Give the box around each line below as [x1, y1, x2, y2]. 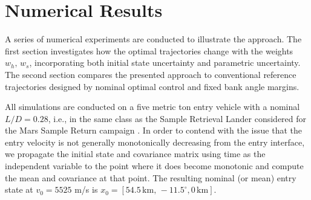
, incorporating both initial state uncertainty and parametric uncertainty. [29, 56, 301, 69]
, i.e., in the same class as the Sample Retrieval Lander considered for [48, 112, 307, 124]
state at [5, 183, 33, 196]
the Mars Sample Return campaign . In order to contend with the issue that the [5, 124, 302, 137]
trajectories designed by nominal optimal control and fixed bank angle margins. [5, 80, 300, 92]
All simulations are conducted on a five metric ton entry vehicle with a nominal [5, 100, 300, 113]
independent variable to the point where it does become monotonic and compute [5, 160, 304, 172]
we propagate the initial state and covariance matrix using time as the [5, 147, 266, 160]
